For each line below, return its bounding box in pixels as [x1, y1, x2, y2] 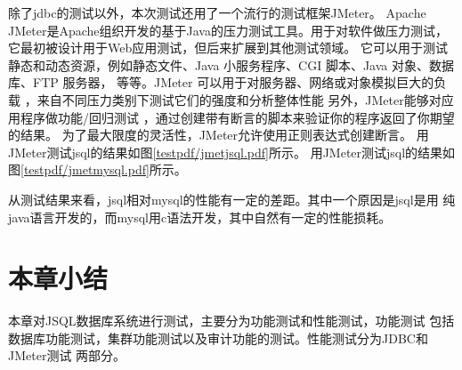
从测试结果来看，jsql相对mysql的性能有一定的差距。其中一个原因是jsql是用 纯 [8, 189, 456, 208]
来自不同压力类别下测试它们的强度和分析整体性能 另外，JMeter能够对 [36, 90, 442, 109]
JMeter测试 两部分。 [8, 346, 126, 365]
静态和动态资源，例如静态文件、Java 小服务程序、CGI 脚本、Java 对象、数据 [8, 55, 454, 74]
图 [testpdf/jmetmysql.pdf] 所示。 [8, 160, 187, 179]
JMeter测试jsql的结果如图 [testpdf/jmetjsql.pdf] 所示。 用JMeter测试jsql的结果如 [8, 142, 456, 161]
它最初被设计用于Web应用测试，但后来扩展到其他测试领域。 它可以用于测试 [8, 38, 448, 57]
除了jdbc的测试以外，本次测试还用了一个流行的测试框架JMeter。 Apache [8, 4, 426, 21]
